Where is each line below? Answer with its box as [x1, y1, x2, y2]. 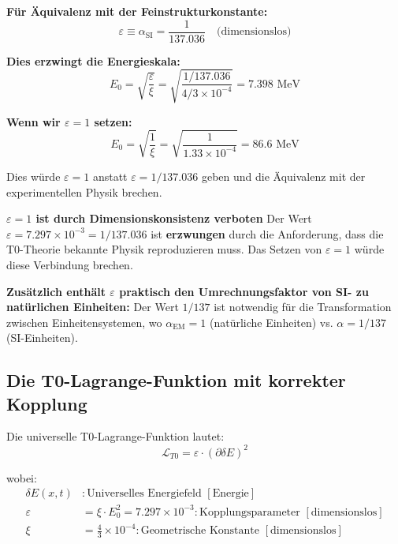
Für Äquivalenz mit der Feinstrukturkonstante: [6, 3, 268, 19]
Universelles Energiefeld [87, 488, 202, 500]
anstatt [92, 167, 128, 184]
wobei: [6, 469, 37, 486]
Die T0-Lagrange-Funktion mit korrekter [6, 368, 346, 392]
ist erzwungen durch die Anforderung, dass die [151, 225, 384, 242]
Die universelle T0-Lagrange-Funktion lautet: [6, 428, 225, 445]
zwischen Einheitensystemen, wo [6, 313, 162, 330]
